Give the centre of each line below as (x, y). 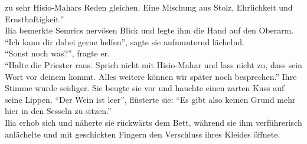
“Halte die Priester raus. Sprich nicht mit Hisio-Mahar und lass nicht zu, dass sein (153, 64)
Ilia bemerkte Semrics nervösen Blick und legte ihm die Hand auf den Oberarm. (149, 30)
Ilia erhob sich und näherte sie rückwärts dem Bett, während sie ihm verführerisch (153, 122)
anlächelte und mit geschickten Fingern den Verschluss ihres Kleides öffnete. (143, 134)
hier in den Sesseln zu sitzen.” (58, 111)
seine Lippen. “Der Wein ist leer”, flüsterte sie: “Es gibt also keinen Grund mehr (150, 99)
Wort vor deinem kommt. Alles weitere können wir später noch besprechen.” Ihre (151, 76)
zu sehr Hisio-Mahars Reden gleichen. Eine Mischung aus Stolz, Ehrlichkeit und (149, 7)
